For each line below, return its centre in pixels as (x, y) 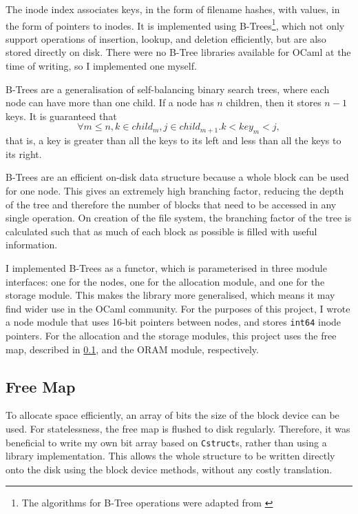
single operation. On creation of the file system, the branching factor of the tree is (179, 218)
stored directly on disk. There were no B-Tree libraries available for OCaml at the (178, 52)
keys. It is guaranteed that (61, 116)
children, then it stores (274, 102)
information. (32, 245)
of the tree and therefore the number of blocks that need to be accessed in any (171, 204)
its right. (24, 154)
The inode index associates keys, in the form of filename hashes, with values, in (173, 9)
